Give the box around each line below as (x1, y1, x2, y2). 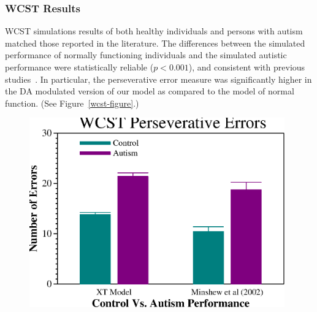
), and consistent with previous (188, 61, 305, 73)
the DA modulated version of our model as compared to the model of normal (5, 85, 294, 97)
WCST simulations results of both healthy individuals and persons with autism (5, 25, 303, 37)
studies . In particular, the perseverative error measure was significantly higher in (5, 72, 312, 85)
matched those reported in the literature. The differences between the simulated (5, 36, 305, 49)
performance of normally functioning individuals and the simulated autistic (5, 48, 287, 61)
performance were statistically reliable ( (5, 61, 154, 73)
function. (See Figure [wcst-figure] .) (5, 96, 139, 109)
